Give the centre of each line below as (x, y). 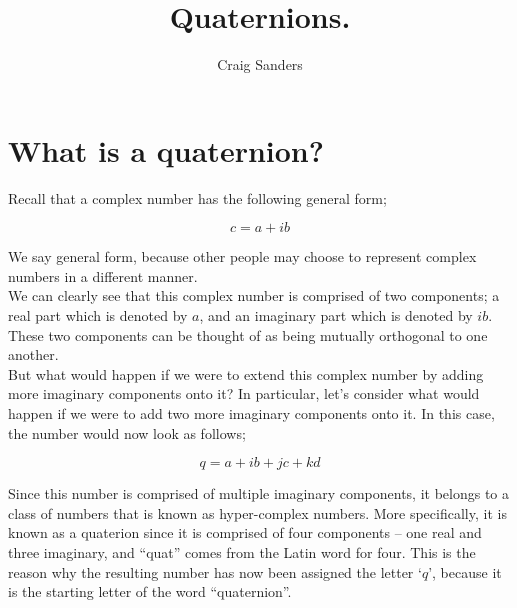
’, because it (465, 571)
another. (33, 354)
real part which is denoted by (98, 315)
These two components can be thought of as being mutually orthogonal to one (248, 334)
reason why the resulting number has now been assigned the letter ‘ (215, 571)
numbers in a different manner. (103, 275)
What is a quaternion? (166, 149)
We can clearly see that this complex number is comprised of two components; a (254, 295)
